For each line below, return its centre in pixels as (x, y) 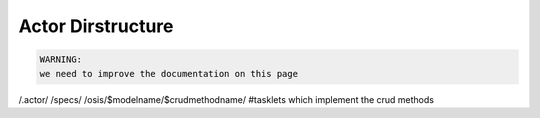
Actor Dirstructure (96, 26)
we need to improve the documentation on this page (169, 73)
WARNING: (61, 59)
